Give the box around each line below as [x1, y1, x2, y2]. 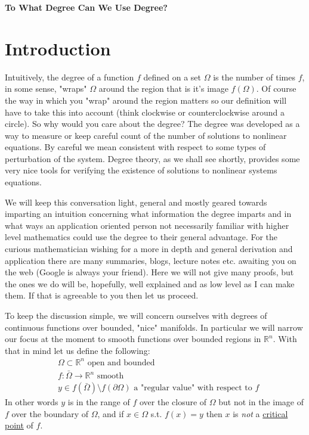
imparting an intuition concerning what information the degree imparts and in [5, 207, 292, 220]
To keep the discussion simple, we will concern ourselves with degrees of [5, 309, 267, 321]
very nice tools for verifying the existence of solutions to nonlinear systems [5, 164, 277, 176]
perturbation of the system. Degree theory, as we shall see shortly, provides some [5, 152, 300, 164]
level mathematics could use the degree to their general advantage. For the [5, 231, 278, 243]
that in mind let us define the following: [5, 344, 150, 356]
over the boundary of [11, 407, 88, 420]
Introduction [5, 36, 111, 60]
